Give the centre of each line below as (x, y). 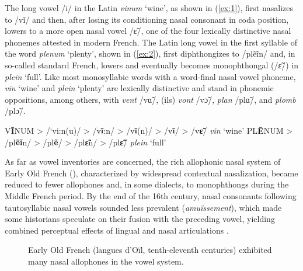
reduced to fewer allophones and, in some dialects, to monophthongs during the (147, 184)
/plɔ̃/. (15, 111)
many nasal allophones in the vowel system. (106, 261)
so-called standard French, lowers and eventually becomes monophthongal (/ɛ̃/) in (152, 65)
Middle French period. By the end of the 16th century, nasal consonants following (151, 195)
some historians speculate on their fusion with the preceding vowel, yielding (140, 219)
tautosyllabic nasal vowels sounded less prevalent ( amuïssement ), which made (143, 207)
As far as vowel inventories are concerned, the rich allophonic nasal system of (143, 161)
